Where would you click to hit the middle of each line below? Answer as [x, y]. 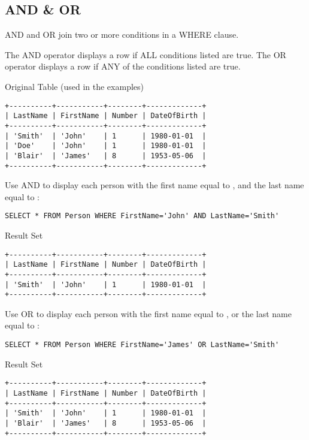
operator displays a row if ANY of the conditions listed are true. [123, 66]
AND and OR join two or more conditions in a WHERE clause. [122, 34]
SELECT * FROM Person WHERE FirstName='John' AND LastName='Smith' [142, 216]
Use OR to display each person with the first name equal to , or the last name [148, 313]
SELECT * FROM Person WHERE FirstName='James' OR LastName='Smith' [142, 345]
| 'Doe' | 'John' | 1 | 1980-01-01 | [106, 146]
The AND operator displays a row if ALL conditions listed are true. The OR [146, 54]
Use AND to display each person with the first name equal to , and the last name [154, 185]
